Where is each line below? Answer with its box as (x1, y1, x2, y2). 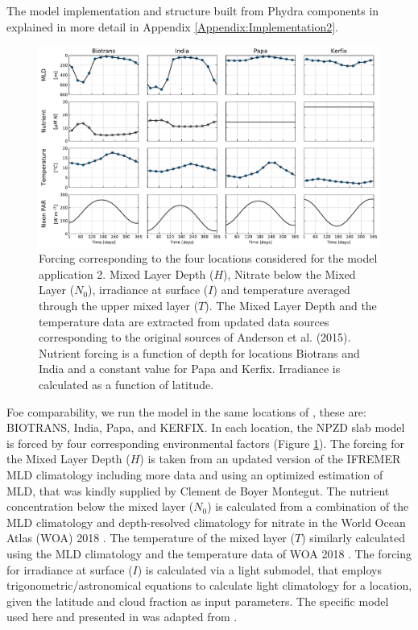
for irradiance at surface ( (6, 561, 133, 578)
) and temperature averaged (213, 281, 350, 298)
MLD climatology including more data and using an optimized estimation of (6, 466, 383, 483)
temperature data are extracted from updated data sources (39, 313, 329, 330)
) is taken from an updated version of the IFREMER (139, 450, 401, 467)
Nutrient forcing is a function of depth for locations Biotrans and (39, 344, 360, 361)
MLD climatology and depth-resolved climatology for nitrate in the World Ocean (6, 513, 406, 530)
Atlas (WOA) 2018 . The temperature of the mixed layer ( (6, 529, 295, 546)
